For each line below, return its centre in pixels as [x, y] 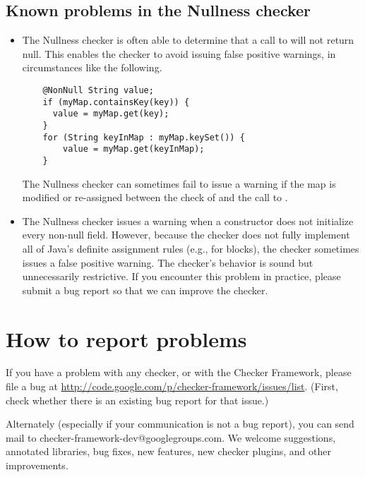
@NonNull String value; [98, 90]
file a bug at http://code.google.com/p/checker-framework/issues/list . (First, [172, 386]
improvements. [37, 465]
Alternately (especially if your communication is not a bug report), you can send [180, 424]
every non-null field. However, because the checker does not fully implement [186, 235]
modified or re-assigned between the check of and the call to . [155, 197]
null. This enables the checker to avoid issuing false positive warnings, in [179, 53]
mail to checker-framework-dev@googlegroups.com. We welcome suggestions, [171, 437]
